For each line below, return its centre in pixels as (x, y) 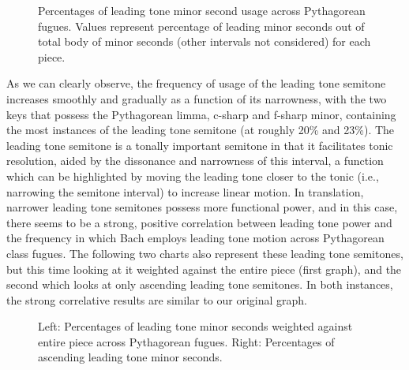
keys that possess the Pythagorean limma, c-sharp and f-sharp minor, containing (201, 114)
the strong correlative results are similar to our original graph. (157, 299)
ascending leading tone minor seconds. (130, 357)
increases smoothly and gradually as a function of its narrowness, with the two (197, 98)
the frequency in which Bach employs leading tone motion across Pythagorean (195, 238)
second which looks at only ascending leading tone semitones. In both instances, (200, 284)
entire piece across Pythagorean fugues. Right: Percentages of (186, 341)
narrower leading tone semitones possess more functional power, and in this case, (202, 207)
